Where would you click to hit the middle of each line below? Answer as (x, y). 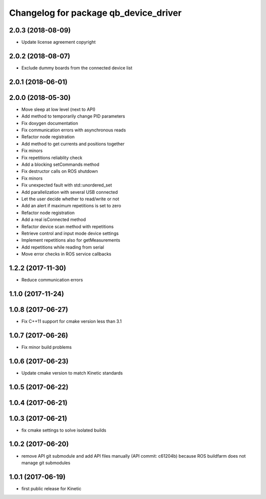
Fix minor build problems (47, 347)
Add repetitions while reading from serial (63, 247)
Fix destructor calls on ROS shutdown (60, 171)
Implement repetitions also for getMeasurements (71, 240)
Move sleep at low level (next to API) (58, 109)
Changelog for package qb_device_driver (95, 13)
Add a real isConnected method (54, 219)
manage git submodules (46, 463)
